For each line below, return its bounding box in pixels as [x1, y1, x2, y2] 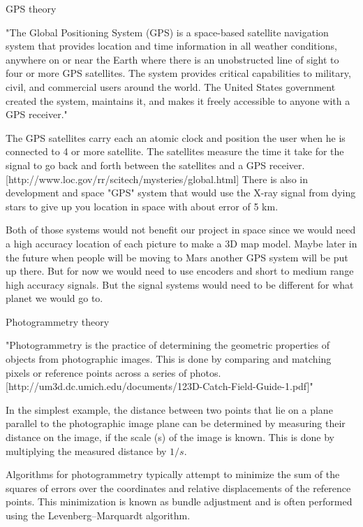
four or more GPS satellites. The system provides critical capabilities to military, [6, 66, 351, 80]
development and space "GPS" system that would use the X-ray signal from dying [6, 185, 356, 200]
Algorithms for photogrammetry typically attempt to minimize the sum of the [6, 467, 340, 482]
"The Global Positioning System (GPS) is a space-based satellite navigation [6, 24, 329, 39]
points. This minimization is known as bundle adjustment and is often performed [6, 494, 353, 509]
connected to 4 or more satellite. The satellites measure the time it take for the [6, 144, 344, 159]
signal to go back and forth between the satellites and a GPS [6, 157, 267, 172]
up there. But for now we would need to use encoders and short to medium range [6, 263, 354, 278]
